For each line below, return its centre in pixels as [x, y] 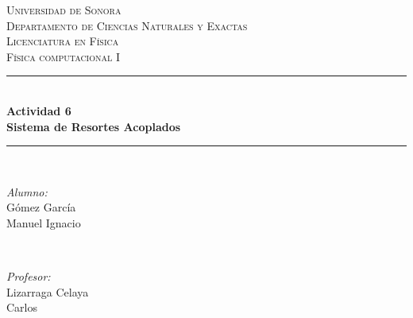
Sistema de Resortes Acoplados [94, 126]
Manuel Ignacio [44, 222]
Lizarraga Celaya [48, 291]
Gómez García [41, 207]
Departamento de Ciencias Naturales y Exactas [127, 25]
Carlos [22, 307]
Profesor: [29, 276]
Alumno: [27, 191]
